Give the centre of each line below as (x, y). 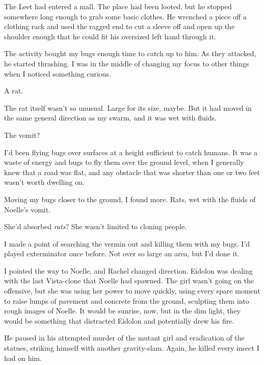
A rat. (14, 91)
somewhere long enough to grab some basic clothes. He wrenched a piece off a (125, 16)
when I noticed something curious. (58, 73)
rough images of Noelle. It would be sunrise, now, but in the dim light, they (123, 311)
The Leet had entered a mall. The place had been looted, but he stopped (118, 6)
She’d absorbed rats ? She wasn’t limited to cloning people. (96, 226)
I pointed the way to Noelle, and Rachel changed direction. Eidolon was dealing (128, 270)
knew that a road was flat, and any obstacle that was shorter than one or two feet (132, 172)
